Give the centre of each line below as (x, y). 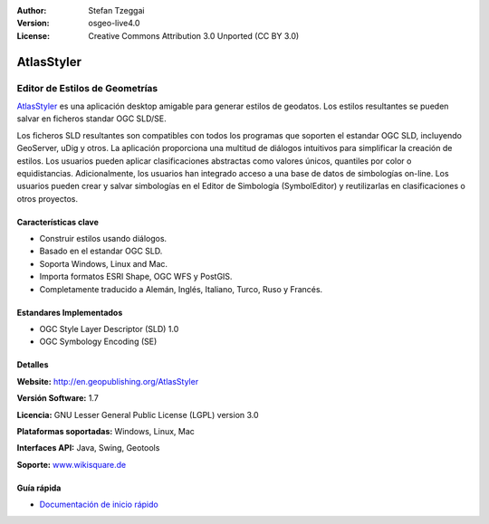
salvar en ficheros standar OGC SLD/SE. (91, 119)
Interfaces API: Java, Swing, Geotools (88, 448)
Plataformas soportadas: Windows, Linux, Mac (105, 431)
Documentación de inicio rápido (99, 505)
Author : (32, 10)
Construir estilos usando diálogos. (103, 239)
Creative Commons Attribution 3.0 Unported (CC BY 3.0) (194, 35)
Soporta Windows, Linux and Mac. (103, 263)
